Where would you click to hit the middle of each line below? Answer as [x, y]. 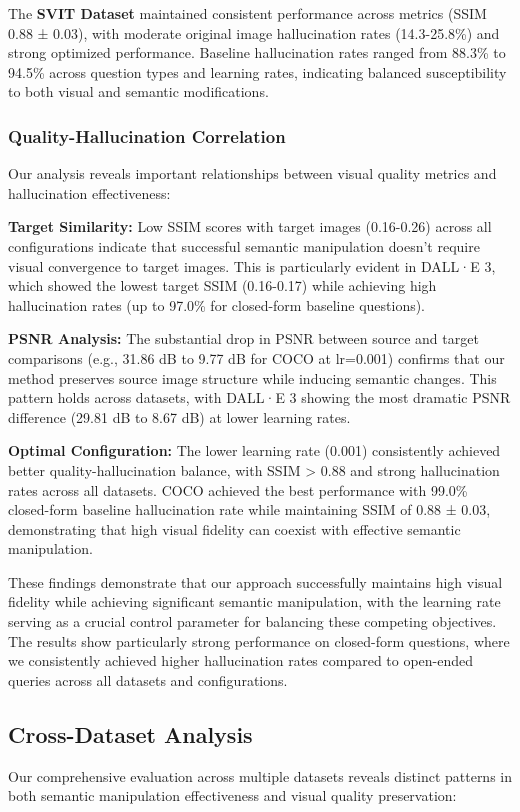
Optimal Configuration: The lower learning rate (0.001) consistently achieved [254, 450]
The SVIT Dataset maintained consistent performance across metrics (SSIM [247, 13]
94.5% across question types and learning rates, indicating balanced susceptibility [257, 71]
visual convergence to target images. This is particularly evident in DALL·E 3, [252, 265]
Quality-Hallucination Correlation [147, 135]
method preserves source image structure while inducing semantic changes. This [252, 377]
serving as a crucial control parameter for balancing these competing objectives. [252, 621]
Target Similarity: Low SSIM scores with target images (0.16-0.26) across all [250, 226]
